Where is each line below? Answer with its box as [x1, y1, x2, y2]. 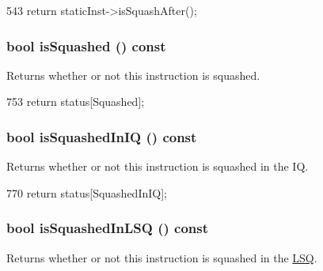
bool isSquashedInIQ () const [6, 126, 197, 146]
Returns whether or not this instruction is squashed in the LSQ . [6, 249, 317, 265]
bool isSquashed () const [6, 36, 166, 55]
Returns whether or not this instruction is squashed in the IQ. [6, 158, 309, 175]
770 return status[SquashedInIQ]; [6, 184, 167, 201]
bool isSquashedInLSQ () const [6, 218, 208, 238]
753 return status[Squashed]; [6, 93, 145, 110]
